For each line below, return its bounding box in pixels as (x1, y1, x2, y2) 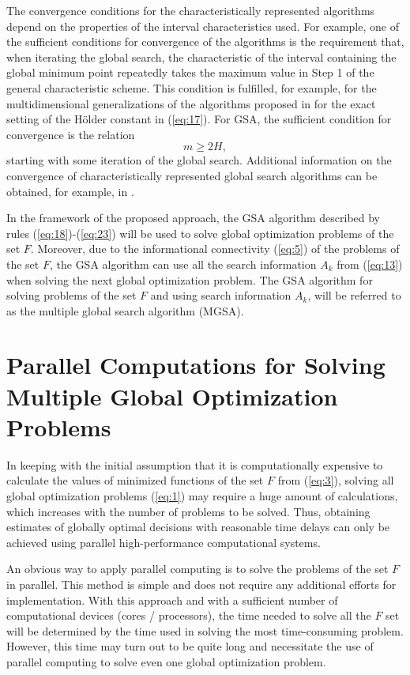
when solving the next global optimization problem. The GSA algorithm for (6, 271, 373, 288)
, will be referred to (307, 287, 401, 304)
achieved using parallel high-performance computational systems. (6, 534, 321, 550)
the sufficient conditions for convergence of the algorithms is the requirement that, (6, 33, 404, 50)
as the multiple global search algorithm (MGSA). (6, 302, 244, 319)
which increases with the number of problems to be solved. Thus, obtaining (6, 503, 371, 519)
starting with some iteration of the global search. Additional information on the (6, 152, 392, 168)
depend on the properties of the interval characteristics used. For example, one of (6, 17, 399, 34)
